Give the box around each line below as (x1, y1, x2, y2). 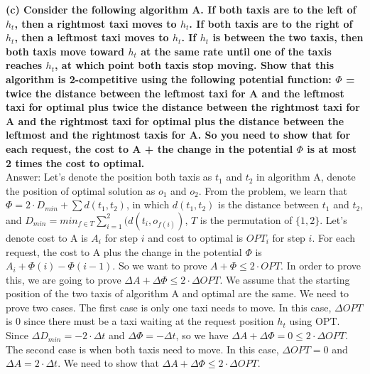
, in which (126, 197, 170, 212)
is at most (307, 141, 357, 156)
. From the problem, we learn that (198, 183, 347, 198)
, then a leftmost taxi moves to (14, 30, 169, 45)
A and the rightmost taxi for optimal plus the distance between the (6, 113, 344, 128)
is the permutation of (200, 212, 293, 227)
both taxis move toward (6, 43, 125, 58)
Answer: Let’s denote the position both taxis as (6, 169, 212, 184)
